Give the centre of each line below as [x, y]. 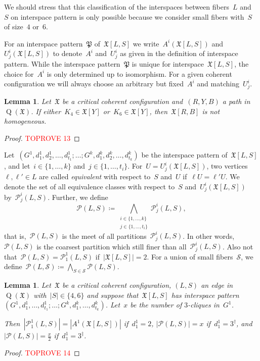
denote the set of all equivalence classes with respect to [90, 186]
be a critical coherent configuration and [123, 101]
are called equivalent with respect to [95, 176]
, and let [17, 166]
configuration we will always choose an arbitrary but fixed [94, 84]
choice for [19, 73]
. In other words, [209, 236]
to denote [68, 53]
